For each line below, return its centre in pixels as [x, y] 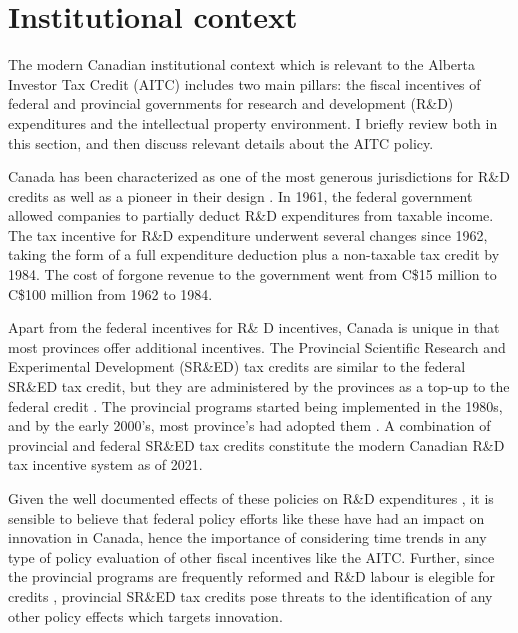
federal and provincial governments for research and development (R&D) [231, 103]
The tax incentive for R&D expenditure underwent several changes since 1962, [248, 234]
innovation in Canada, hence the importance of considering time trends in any [247, 537]
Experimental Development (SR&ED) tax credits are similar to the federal [237, 366]
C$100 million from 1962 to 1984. [110, 293]
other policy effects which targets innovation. [145, 615]
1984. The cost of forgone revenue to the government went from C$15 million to [252, 274]
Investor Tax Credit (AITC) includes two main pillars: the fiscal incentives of [244, 83]
